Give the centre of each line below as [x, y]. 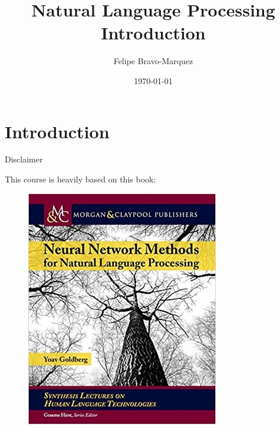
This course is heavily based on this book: [80, 179]
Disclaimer [24, 159]
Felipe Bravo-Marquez [153, 61]
